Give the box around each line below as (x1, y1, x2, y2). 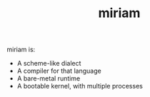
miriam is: (6, 45, 36, 54)
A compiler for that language (16, 66, 101, 76)
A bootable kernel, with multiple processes (16, 82, 144, 91)
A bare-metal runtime (16, 74, 81, 83)
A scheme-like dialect (16, 59, 81, 68)
